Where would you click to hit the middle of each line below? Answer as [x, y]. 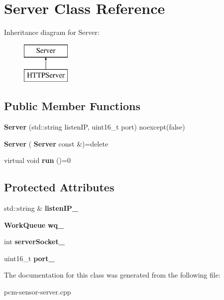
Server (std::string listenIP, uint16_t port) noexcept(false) [95, 127]
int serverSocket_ [34, 241]
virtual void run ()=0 [37, 160]
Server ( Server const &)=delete [56, 143]
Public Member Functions [72, 106]
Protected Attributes [59, 187]
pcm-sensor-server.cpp [38, 292]
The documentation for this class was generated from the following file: [112, 275]
